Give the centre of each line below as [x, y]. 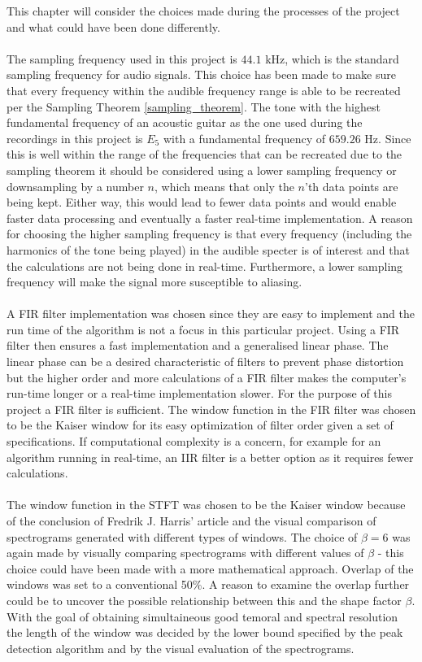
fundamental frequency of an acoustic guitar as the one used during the [185, 122]
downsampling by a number [75, 186]
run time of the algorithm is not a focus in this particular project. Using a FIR [203, 329]
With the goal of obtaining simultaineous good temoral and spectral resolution [202, 616]
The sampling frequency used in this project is [122, 58]
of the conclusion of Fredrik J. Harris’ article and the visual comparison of [191, 520]
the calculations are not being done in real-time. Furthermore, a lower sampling [205, 266]
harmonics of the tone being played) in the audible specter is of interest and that [208, 249]
